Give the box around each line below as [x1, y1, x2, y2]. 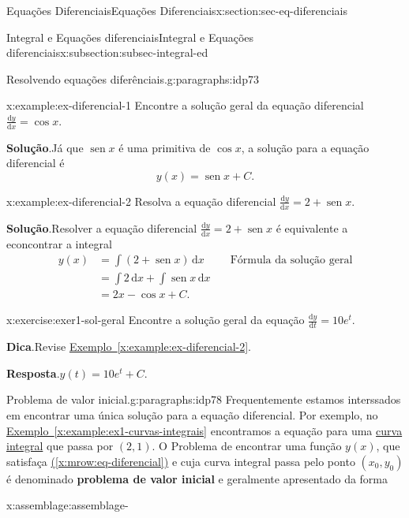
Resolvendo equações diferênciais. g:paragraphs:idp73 [6, 70, 259, 87]
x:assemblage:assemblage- [6, 497, 129, 513]
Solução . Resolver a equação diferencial [6, 219, 197, 236]
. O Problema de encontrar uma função [152, 438, 342, 454]
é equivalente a [276, 219, 348, 236]
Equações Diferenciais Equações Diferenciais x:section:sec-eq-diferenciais [6, 2, 347, 18]
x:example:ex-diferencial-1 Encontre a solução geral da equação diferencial [6, 97, 364, 114]
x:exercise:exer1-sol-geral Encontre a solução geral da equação [6, 311, 305, 328]
